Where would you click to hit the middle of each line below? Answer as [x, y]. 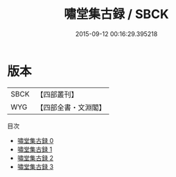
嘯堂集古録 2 [35, 158]
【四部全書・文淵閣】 [71, 107]
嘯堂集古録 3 [35, 167]
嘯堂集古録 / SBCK [116, 14]
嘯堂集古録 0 [35, 140]
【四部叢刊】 [57, 94]
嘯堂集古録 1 [35, 149]
